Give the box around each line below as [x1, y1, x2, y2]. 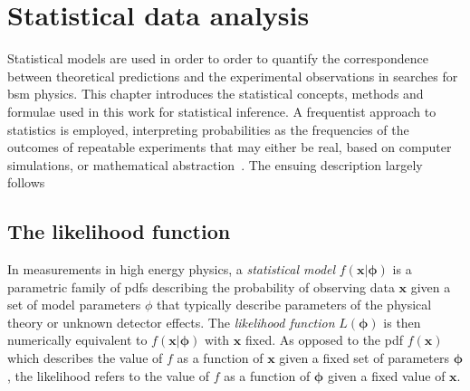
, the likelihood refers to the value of [7, 366, 209, 385]
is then [383, 312, 421, 331]
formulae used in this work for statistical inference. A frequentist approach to [7, 101, 436, 120]
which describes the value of [7, 348, 163, 367]
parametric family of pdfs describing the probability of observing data [7, 277, 395, 296]
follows [7, 173, 45, 192]
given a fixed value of [327, 366, 446, 385]
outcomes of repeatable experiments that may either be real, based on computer [7, 138, 452, 157]
